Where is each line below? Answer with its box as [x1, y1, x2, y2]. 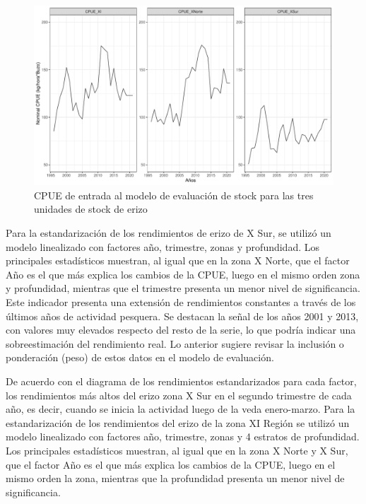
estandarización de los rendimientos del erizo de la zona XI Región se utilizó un [6, 415, 350, 430]
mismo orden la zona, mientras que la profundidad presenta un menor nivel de [6, 471, 345, 486]
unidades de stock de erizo [34, 201, 148, 216]
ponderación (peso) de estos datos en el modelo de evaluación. [6, 350, 274, 365]
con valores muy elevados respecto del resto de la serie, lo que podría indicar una [6, 322, 356, 337]
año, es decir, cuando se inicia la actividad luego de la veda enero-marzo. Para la [6, 402, 355, 416]
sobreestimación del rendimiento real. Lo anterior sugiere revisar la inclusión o [6, 336, 344, 351]
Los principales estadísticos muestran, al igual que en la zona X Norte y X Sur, [6, 443, 348, 457]
